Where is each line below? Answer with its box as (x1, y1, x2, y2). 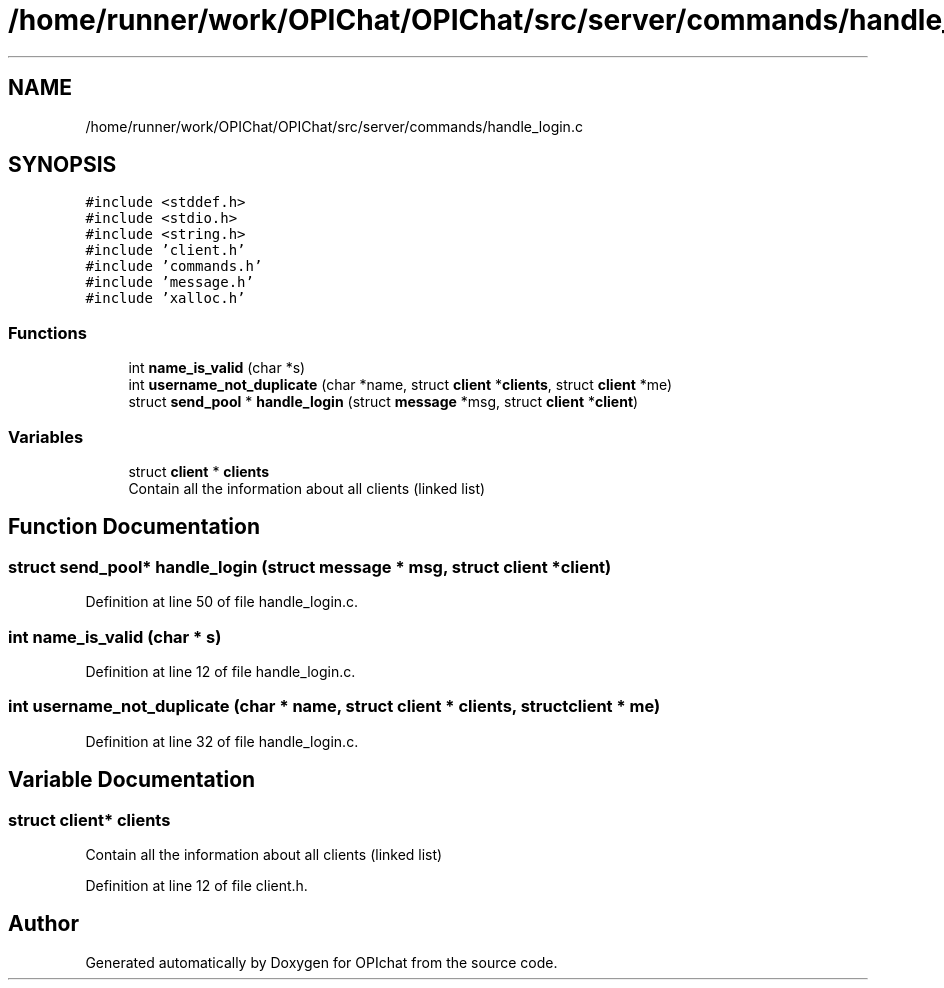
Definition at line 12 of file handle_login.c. (85, 662, 356, 680)
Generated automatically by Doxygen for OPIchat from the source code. (85, 953, 558, 971)
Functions (8, 322, 87, 343)
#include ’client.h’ (85, 242, 246, 259)
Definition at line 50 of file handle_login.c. (85, 593, 359, 611)
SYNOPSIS (8, 152, 117, 178)
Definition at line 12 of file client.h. (85, 876, 308, 894)
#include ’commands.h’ (85, 258, 263, 275)
